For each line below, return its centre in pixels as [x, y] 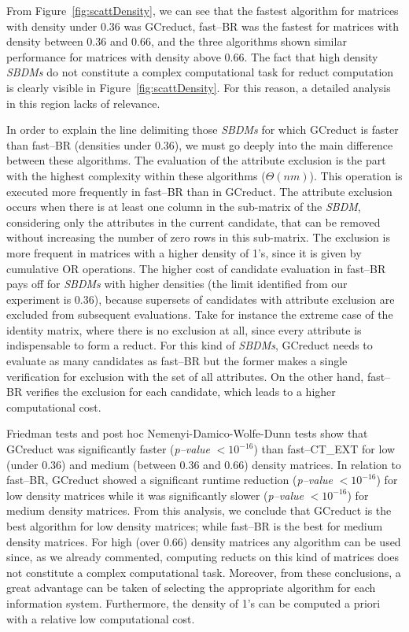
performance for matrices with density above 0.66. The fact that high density [192, 56]
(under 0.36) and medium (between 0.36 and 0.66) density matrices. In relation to [204, 464]
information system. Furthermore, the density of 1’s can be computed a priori [193, 602]
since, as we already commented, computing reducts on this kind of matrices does [203, 557]
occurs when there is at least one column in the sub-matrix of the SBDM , [184, 207]
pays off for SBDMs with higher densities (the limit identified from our [177, 284]
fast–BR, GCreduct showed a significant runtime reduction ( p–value [169, 480]
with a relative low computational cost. [101, 618]
